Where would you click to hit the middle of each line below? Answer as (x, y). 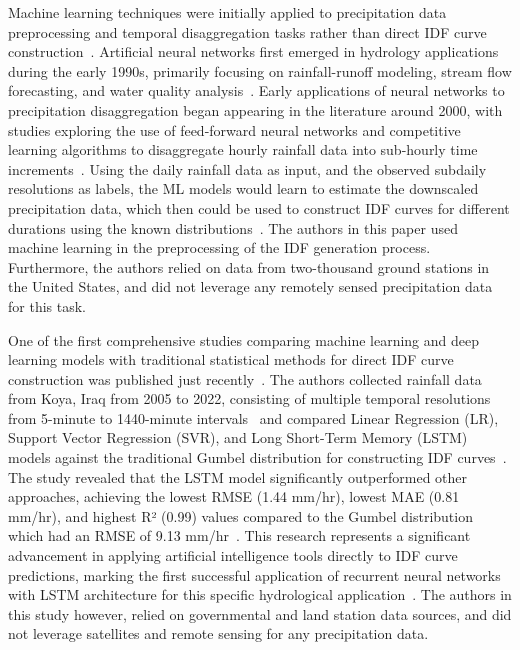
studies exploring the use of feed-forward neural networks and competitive (234, 129)
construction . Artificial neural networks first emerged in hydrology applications (253, 51)
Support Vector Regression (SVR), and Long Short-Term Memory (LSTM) (238, 437)
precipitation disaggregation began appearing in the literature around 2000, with (255, 109)
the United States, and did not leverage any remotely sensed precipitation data (250, 286)
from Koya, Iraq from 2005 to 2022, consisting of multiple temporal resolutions (249, 398)
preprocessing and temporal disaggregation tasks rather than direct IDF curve (247, 31)
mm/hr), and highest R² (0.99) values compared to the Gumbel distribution (240, 515)
